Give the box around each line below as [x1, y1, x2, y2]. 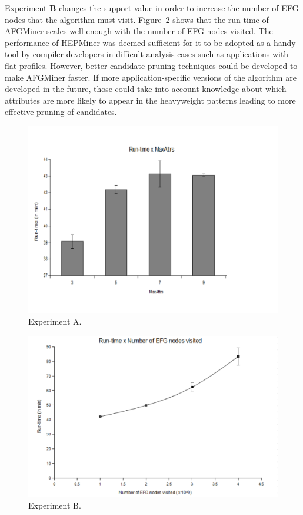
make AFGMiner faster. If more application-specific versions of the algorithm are [5, 71, 297, 83]
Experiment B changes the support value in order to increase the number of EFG [5, 2, 299, 14]
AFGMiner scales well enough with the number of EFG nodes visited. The [5, 25, 273, 37]
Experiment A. [28, 315, 82, 328]
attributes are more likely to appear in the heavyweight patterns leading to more [5, 94, 296, 106]
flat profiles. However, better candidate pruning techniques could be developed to [5, 59, 298, 71]
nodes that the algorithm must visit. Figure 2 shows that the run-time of [5, 13, 269, 25]
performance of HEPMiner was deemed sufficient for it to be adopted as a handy [5, 36, 296, 48]
